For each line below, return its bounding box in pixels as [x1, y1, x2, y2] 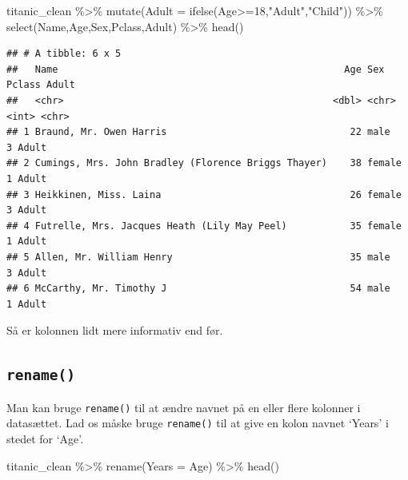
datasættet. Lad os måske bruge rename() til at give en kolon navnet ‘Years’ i [6, 415, 389, 431]
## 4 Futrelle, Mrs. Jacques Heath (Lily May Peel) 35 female [6, 220, 402, 232]
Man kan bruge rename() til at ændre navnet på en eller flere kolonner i [6, 399, 361, 415]
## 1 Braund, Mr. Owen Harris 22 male [6, 126, 390, 138]
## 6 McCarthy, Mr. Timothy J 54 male [6, 283, 390, 295]
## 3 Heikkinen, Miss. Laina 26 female [6, 188, 402, 200]
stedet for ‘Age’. [6, 430, 84, 446]
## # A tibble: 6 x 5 [6, 48, 122, 60]
